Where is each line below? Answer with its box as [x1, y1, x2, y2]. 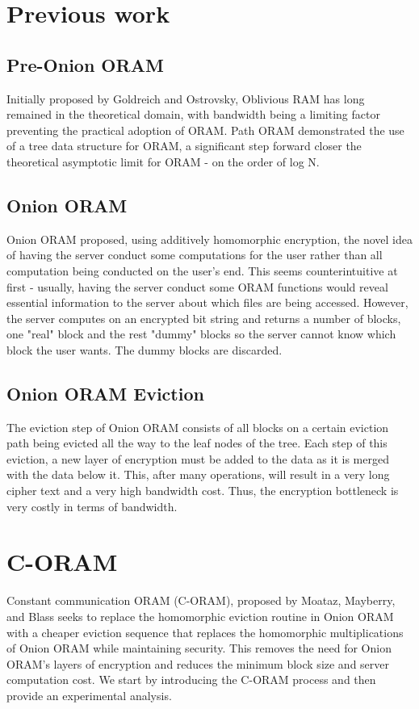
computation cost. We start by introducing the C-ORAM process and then [6, 671, 376, 688]
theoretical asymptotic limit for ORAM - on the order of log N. [6, 153, 320, 170]
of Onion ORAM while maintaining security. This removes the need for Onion [6, 640, 392, 657]
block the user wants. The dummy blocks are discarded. [6, 341, 283, 358]
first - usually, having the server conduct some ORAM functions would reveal [6, 278, 388, 295]
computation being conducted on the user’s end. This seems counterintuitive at [6, 262, 398, 279]
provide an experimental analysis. [6, 686, 172, 703]
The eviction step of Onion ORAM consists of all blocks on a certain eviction [6, 418, 389, 435]
